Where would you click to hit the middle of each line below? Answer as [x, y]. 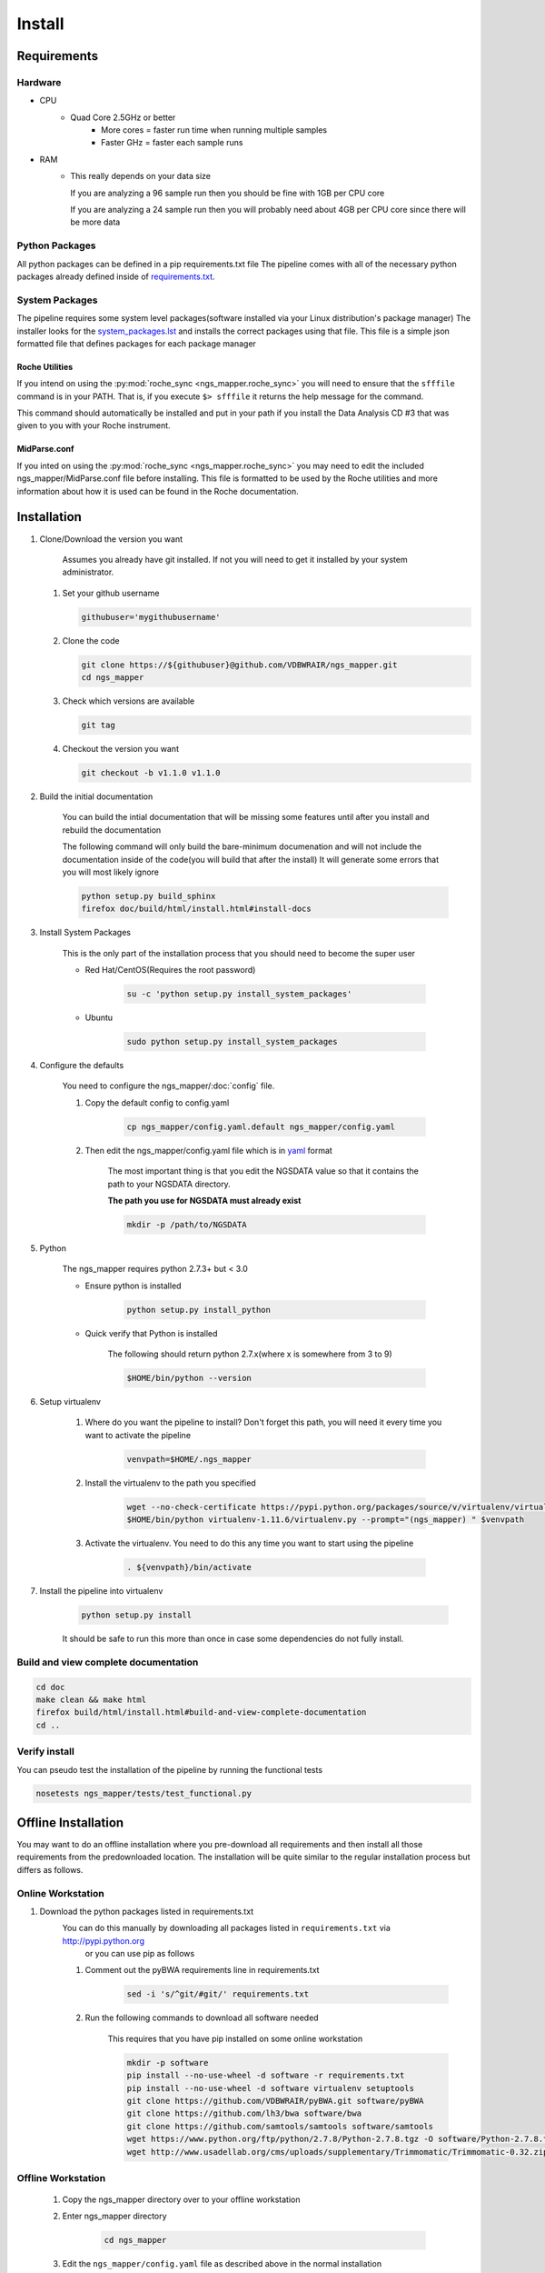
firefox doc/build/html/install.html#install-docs [197, 909]
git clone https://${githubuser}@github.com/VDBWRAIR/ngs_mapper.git [239, 665]
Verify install [45, 1752]
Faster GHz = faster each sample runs [172, 143]
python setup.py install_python [199, 1310]
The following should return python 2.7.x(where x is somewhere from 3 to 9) [250, 1354]
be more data [95, 222]
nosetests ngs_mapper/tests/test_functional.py [144, 1794]
